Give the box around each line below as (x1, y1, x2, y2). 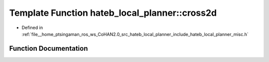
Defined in (21, 25, 43, 31)
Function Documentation (9, 44, 88, 53)
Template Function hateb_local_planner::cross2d (9, 7, 217, 18)
